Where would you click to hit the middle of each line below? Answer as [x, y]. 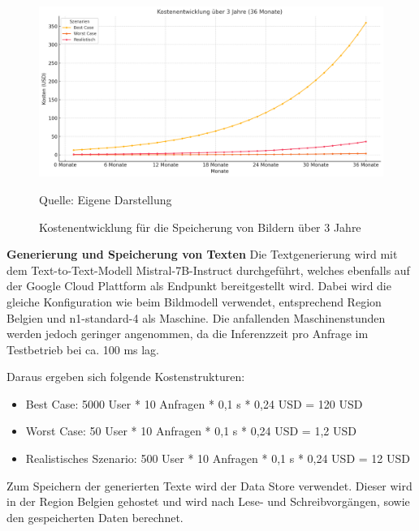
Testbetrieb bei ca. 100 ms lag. [83, 349]
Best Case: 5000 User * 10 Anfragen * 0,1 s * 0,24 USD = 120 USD [194, 403]
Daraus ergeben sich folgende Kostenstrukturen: [126, 377]
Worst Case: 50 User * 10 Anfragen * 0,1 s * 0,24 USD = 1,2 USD [191, 431]
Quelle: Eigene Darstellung [106, 199]
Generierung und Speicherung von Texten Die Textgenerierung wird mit [202, 254]
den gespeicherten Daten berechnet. [95, 517]
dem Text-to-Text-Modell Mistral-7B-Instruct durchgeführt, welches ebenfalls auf [208, 270]
